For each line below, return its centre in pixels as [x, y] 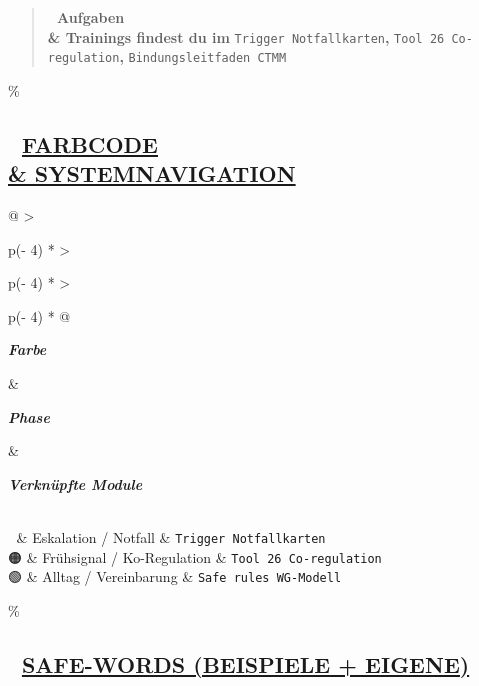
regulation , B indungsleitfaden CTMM [167, 56]
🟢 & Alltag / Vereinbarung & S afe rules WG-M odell [175, 576]
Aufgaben [91, 17]
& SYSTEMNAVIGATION [152, 173]
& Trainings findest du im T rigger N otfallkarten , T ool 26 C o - [260, 36]
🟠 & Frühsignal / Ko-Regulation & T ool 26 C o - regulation [195, 556]
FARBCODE [89, 143]
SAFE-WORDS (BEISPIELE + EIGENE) [245, 663]
